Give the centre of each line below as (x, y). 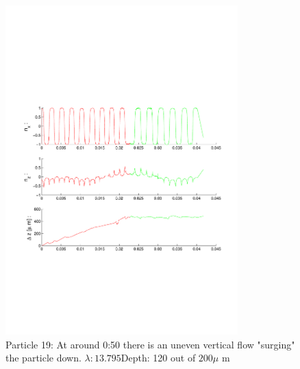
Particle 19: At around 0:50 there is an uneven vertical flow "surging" (150, 344)
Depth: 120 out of (158, 358)
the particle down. (43, 358)
